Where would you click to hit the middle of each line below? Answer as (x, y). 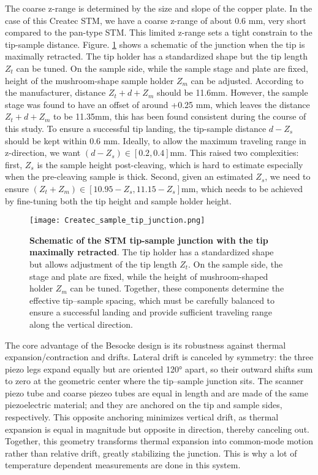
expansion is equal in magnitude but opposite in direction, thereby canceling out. (157, 429)
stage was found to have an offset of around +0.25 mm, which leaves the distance (157, 104)
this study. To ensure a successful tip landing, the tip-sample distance (136, 128)
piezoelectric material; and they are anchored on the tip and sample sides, (144, 405)
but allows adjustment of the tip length (103, 264)
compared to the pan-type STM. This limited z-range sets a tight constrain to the (159, 32)
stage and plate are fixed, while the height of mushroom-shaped (149, 276)
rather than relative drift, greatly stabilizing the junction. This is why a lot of (151, 453)
